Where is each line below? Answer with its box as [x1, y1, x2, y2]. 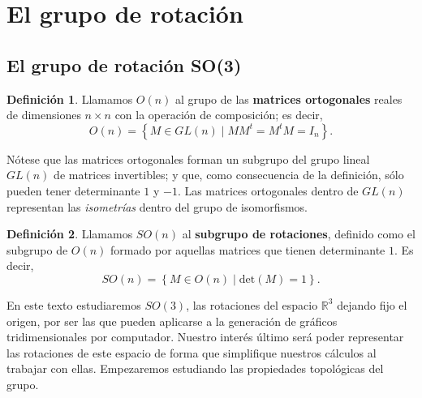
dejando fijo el [337, 296, 407, 313]
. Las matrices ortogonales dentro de [177, 182, 359, 199]
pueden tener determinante [6, 182, 140, 199]
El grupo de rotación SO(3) [6, 52, 242, 77]
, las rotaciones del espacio [186, 296, 318, 313]
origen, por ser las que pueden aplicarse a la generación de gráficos [6, 312, 338, 329]
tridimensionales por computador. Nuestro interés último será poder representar [6, 328, 404, 345]
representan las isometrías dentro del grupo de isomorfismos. [6, 198, 308, 215]
